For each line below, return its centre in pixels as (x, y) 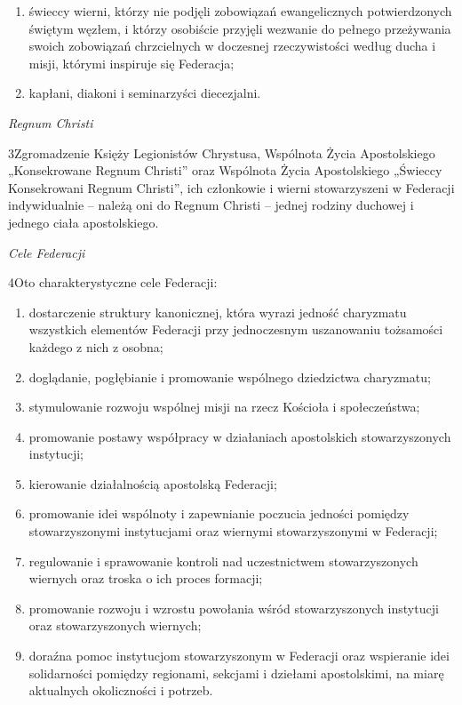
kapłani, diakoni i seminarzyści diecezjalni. (145, 93)
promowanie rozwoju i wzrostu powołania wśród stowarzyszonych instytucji (234, 608)
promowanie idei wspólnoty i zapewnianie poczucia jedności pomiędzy (219, 513)
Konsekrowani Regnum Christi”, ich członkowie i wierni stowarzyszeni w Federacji (231, 187)
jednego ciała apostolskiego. (84, 222)
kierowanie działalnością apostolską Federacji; (153, 483)
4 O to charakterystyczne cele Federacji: (113, 282)
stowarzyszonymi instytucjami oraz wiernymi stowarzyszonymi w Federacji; (233, 531)
